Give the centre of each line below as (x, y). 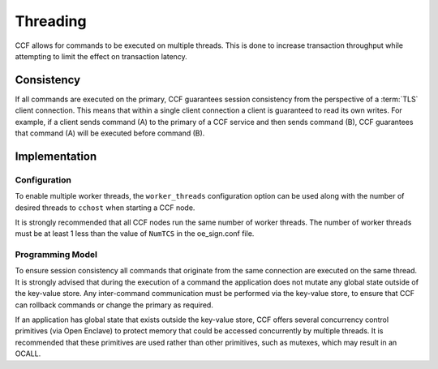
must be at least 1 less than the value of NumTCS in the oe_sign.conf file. (135, 234)
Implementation (56, 156)
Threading (51, 21)
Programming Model (56, 255)
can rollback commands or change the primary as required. (114, 305)
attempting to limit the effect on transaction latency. (101, 56)
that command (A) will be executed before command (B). (110, 133)
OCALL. (28, 354)
